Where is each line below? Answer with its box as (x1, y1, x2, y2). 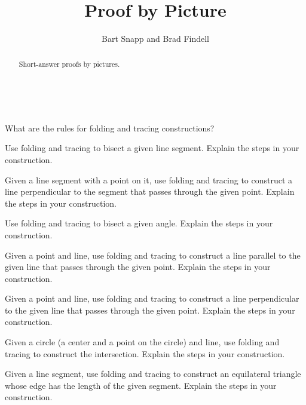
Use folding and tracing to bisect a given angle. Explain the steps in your (5, 217, 273, 229)
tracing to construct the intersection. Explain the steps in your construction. (5, 347, 285, 360)
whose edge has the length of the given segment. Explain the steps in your (5, 379, 277, 391)
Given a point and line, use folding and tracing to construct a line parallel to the (5, 248, 301, 261)
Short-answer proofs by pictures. (19, 59, 120, 69)
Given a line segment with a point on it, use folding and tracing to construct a (5, 173, 293, 186)
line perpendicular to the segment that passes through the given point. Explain (5, 185, 295, 198)
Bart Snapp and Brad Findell (102, 32, 209, 45)
